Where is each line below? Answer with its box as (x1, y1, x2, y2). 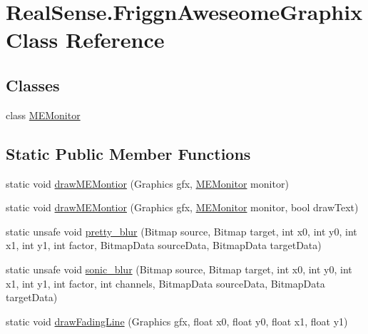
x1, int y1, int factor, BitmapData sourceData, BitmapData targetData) (6, 238, 322, 253)
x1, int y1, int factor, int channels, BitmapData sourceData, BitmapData (6, 275, 325, 290)
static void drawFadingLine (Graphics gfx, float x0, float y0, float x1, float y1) (6, 313, 348, 328)
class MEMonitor (6, 107, 81, 122)
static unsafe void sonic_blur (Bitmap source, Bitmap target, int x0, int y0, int (6, 261, 352, 276)
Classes (6, 74, 60, 96)
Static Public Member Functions (6, 142, 251, 164)
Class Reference (6, 25, 165, 54)
